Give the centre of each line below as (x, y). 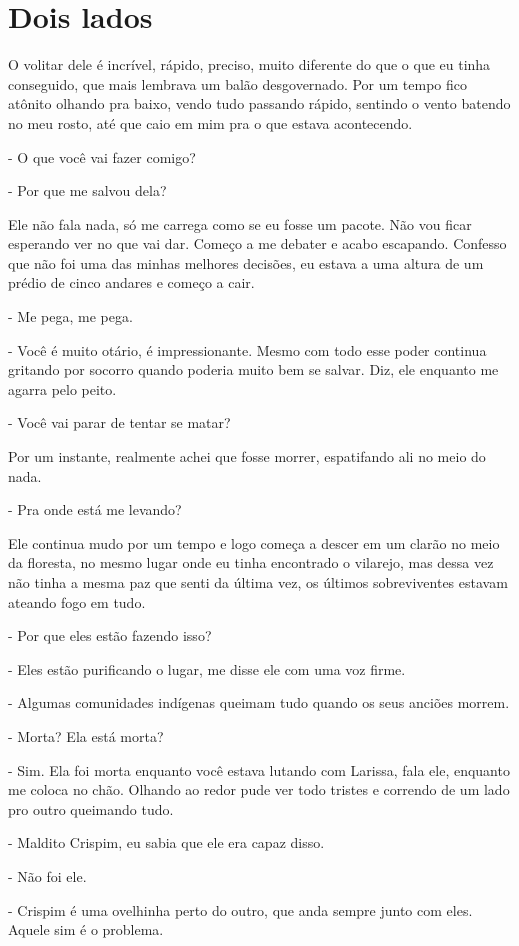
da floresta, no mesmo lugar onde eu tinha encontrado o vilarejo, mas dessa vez (251, 562)
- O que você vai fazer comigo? (102, 156)
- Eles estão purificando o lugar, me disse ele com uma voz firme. (207, 668)
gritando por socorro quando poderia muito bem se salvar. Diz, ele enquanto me (253, 369)
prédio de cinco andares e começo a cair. (131, 282)
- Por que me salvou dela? (87, 190)
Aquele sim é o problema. (86, 929)
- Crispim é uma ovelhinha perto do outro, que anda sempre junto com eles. (240, 909)
